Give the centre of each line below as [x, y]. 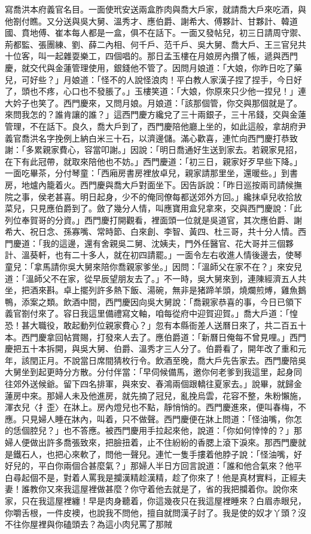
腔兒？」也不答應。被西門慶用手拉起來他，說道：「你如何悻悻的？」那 [166, 430]
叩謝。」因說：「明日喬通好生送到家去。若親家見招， [201, 150]
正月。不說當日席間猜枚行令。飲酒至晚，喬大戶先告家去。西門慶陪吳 [172, 360]
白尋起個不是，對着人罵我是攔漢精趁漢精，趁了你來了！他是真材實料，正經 [151, 477]
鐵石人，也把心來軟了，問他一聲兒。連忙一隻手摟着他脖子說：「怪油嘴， [153, 454]
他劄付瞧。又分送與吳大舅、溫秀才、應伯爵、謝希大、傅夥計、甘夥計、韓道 [151, 21]
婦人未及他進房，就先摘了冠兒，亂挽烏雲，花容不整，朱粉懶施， [180, 395]
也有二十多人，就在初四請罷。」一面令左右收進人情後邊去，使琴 [178, 255]
